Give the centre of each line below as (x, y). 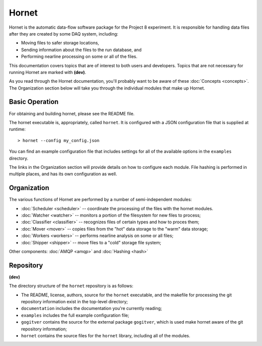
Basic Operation (34, 102)
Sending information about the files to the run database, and (81, 50)
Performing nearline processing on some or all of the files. (79, 56)
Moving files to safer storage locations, (60, 43)
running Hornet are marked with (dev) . (48, 72)
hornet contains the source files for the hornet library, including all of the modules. (106, 335)
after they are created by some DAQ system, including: (64, 34)
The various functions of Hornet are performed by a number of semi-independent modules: (100, 200)
